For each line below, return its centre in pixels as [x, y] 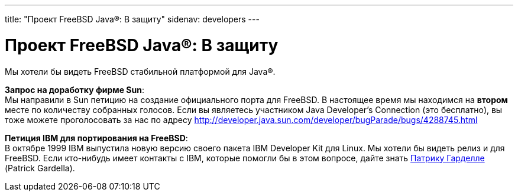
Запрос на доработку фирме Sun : [75, 89]
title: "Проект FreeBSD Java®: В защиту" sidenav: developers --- [132, 19]
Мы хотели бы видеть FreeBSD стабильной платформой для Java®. [140, 71]
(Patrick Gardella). [40, 168]
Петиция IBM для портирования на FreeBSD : [96, 138]
